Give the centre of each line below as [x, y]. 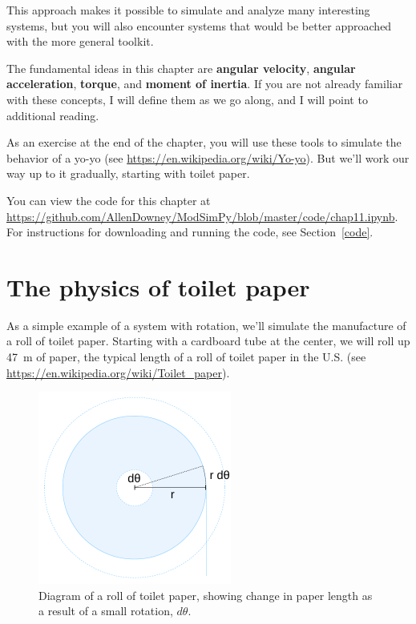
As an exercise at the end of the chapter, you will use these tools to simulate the [204, 142]
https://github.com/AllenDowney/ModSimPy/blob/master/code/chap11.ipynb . [202, 216]
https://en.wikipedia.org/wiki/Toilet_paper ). [118, 372]
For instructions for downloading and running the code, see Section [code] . [190, 232]
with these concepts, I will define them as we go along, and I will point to [187, 99]
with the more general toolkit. [80, 41]
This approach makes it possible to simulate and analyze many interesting [188, 10]
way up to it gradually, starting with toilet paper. [128, 173]
